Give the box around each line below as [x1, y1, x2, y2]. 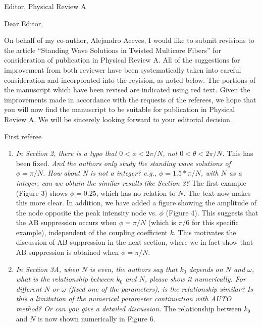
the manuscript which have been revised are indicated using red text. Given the [4, 84, 250, 95]
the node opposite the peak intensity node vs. [16, 207, 157, 217]
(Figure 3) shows [16, 187, 68, 198]
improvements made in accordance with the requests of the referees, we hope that [4, 94, 256, 104]
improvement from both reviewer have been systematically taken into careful [4, 64, 241, 75]
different [16, 283, 42, 294]
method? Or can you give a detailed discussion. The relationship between [16, 303, 242, 314]
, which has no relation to [96, 187, 176, 198]
